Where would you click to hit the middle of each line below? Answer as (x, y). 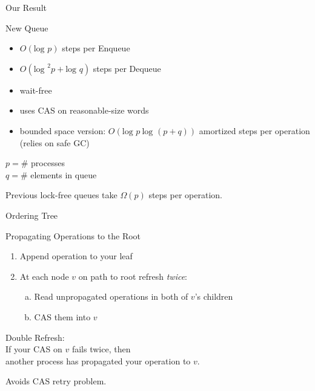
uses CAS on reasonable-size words (84, 110)
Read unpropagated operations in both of (111, 296)
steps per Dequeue (127, 68)
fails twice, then (101, 349)
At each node (44, 276)
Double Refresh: (35, 337)
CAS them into (62, 316)
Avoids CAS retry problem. (56, 381)
